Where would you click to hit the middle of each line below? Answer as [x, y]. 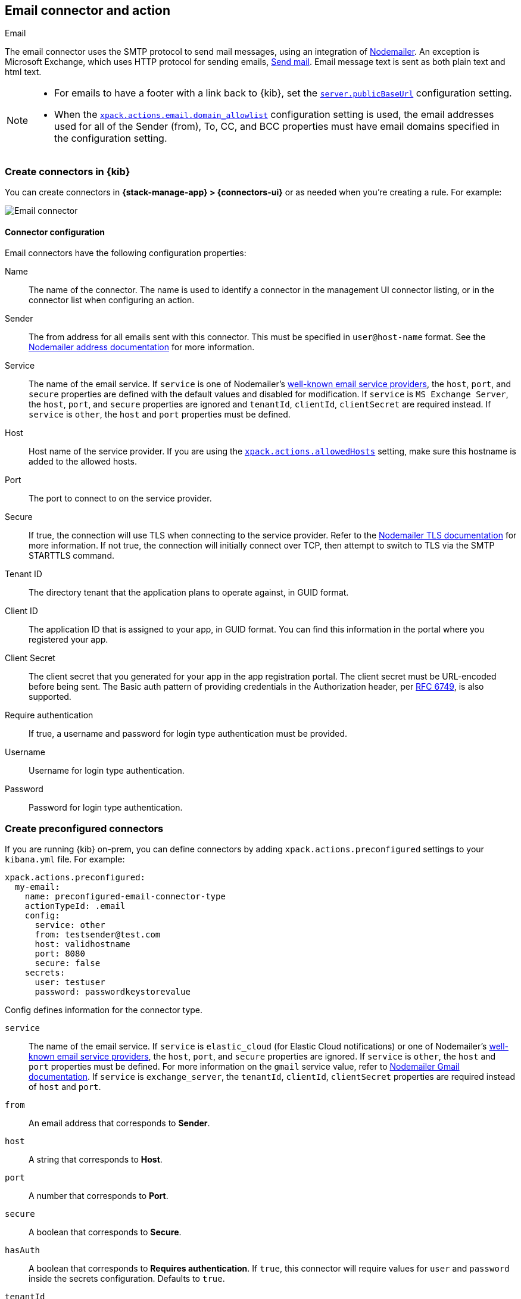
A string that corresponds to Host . [96, 1160]
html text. [23, 72]
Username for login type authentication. [107, 771]
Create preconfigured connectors [84, 828]
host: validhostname [82, 944]
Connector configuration [55, 232]
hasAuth [23, 1250]
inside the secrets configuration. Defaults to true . [127, 1279]
